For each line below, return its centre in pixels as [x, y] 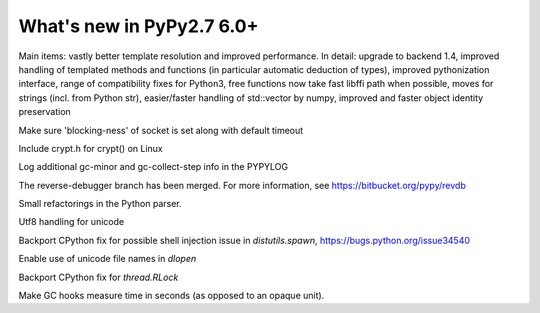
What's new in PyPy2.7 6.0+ [138, 26]
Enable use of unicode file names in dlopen [107, 259]
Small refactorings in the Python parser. [100, 204]
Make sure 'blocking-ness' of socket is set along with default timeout [161, 130]
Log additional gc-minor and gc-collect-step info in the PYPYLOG [153, 167]
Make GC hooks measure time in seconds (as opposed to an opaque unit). [171, 296]
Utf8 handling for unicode [71, 222]
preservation [45, 112]
